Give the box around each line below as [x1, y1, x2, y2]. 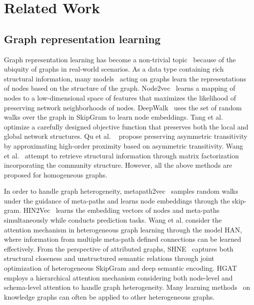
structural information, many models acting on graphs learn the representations [4, 73, 246, 83]
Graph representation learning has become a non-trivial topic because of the [4, 54, 236, 64]
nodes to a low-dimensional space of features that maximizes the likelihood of [4, 92, 236, 102]
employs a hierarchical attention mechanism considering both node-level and [4, 272, 233, 282]
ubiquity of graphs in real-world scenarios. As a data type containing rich [4, 64, 224, 74]
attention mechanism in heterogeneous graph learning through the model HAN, [4, 224, 242, 234]
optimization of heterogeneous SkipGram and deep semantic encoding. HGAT [4, 263, 237, 273]
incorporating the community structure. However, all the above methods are [4, 160, 232, 170]
